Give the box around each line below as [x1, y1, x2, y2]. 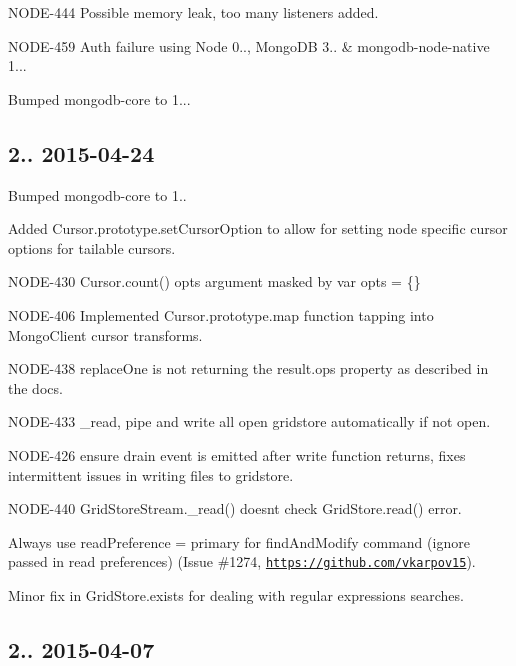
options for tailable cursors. [8, 237, 176, 258]
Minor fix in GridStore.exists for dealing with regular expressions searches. [8, 584, 464, 605]
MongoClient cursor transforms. [8, 324, 203, 345]
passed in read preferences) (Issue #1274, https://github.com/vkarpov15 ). [8, 551, 476, 572]
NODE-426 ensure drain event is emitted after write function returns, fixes [8, 444, 466, 465]
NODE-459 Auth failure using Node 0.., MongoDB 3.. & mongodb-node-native [8, 35, 490, 56]
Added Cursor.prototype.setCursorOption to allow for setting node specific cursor [8, 218, 508, 239]
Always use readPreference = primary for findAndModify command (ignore [8, 531, 470, 552]
